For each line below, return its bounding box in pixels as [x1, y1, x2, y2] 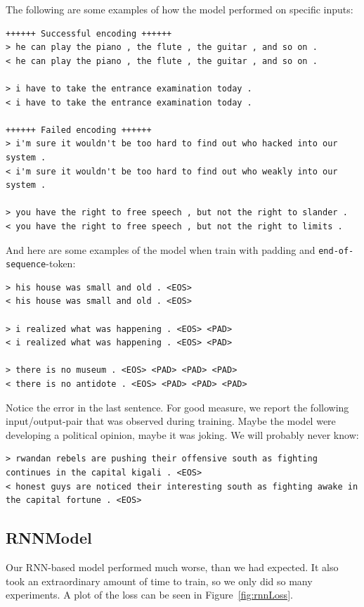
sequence [6, 260, 46, 270]
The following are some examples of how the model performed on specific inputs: [6, 2, 353, 16]
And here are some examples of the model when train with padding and [6, 242, 316, 257]
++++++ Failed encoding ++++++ [6, 124, 152, 135]
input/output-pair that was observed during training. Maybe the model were [6, 414, 336, 428]
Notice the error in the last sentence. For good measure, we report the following [6, 400, 349, 414]
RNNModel [6, 527, 92, 549]
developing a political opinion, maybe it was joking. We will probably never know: [6, 427, 359, 442]
